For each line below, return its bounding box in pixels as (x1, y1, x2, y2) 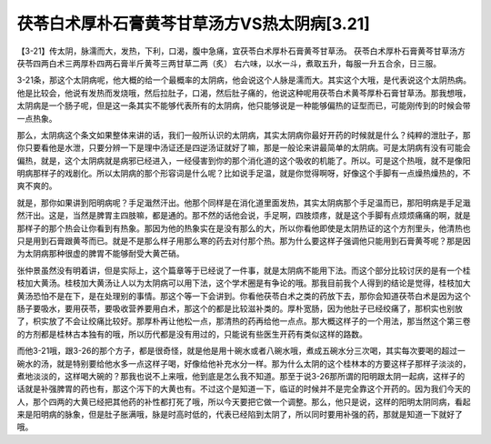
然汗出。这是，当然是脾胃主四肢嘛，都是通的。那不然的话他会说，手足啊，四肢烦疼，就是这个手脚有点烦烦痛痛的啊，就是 (16, 210, 471, 221)
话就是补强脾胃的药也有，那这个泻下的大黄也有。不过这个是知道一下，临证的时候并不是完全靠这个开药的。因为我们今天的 (16, 383, 471, 395)
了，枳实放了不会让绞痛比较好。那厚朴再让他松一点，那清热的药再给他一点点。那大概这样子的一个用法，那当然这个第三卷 (16, 316, 471, 327)
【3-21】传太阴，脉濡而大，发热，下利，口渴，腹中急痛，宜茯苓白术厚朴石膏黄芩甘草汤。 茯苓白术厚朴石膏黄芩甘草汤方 (16, 45, 466, 56)
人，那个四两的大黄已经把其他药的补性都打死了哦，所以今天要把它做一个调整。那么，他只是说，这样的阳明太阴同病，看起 (16, 396, 471, 407)
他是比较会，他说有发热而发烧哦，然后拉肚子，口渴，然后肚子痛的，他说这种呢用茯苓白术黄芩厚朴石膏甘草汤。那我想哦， (16, 87, 471, 98)
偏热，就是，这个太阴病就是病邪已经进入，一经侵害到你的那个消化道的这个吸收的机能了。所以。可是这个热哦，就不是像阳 (16, 155, 471, 166)
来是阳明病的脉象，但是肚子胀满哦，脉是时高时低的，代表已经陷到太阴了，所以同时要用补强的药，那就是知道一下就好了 (16, 409, 463, 420)
